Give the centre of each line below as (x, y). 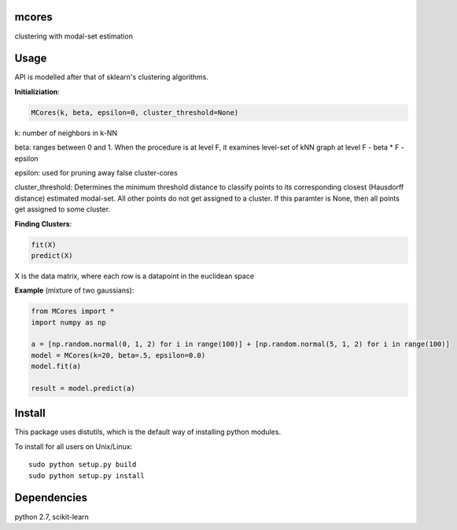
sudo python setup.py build (83, 465)
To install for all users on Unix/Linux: (74, 446)
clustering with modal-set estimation (74, 36)
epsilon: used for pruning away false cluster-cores (96, 172)
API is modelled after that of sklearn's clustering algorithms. (111, 77)
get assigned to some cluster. (62, 209)
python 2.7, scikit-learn (52, 517)
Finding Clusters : (43, 223)
